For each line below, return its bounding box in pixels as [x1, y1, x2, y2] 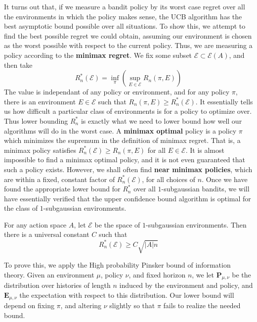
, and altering [60, 300, 102, 311]
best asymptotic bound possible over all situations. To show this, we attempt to [4, 21, 246, 31]
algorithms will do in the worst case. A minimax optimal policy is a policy [4, 125, 237, 136]
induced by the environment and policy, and [119, 280, 253, 290]
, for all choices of [142, 174, 196, 184]
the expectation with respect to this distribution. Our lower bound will [19, 289, 234, 300]
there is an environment [4, 96, 76, 106]
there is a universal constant [4, 229, 89, 239]
